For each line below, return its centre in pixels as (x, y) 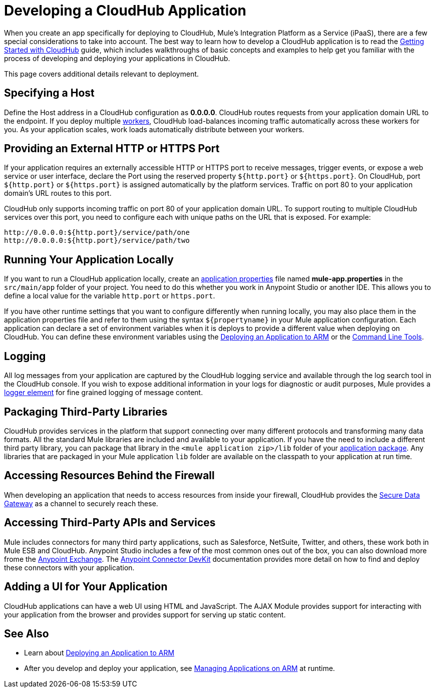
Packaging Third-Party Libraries (86, 412)
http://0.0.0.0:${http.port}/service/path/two (97, 241)
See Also (27, 633)
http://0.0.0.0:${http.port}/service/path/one (97, 233)
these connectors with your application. (69, 567)
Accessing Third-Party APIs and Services (110, 523)
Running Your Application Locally (89, 259)
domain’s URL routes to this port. (58, 193)
